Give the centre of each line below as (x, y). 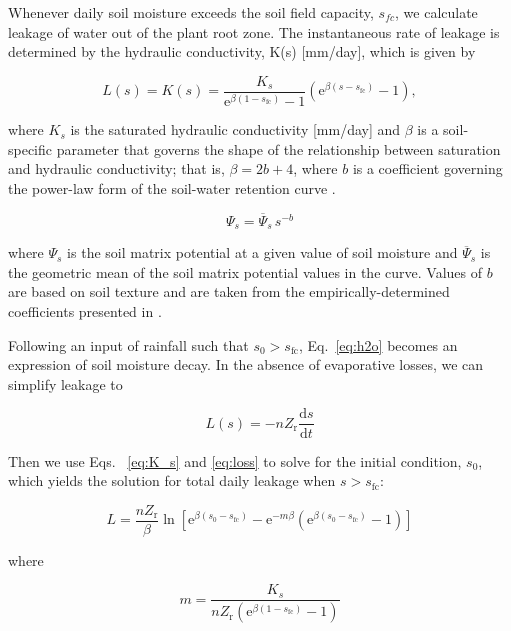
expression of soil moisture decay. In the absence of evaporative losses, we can (246, 364)
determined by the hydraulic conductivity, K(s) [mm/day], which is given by (242, 51)
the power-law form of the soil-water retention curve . (172, 188)
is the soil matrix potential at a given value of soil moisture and (262, 252)
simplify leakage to (65, 383)
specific (30, 148)
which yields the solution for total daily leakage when (172, 480)
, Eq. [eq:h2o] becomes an (378, 344)
